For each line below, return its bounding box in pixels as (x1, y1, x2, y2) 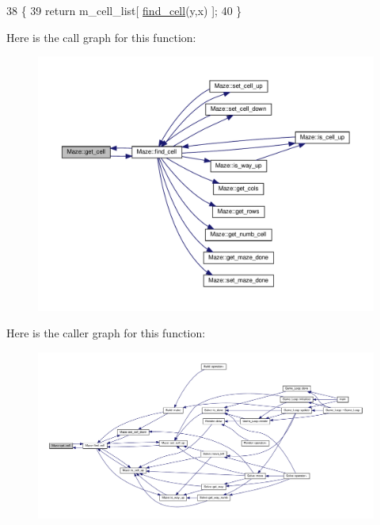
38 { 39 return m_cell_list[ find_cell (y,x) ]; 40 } (6, 2, 242, 18)
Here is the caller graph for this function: (6, 325, 206, 341)
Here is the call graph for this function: (6, 29, 196, 45)
